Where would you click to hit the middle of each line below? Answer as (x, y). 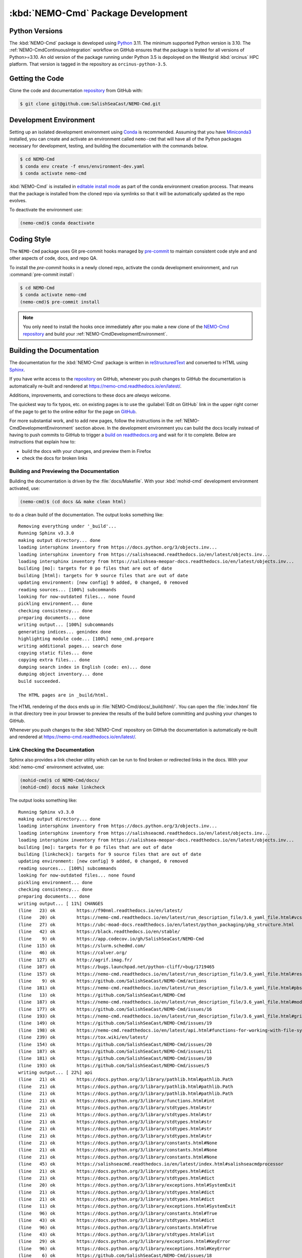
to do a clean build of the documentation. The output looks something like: (86, 515)
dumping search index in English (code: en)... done (85, 667)
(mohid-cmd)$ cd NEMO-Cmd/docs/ (60, 780)
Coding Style (30, 239)
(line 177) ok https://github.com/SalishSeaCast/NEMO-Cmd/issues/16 (115, 1009)
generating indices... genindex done (65, 632)
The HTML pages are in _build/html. (63, 695)
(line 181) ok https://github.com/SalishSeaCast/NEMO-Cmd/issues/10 (115, 1058)
